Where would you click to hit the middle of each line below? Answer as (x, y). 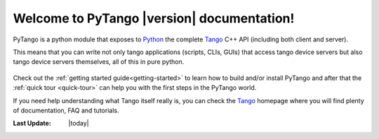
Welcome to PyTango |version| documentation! (154, 18)
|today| (79, 124)
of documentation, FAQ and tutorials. (66, 110)
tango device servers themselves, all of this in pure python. (99, 62)
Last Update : (32, 124)
